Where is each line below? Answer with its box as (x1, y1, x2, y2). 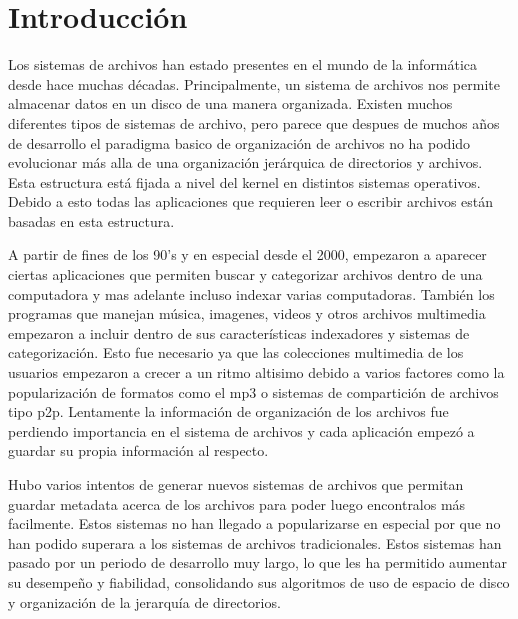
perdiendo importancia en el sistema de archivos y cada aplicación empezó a (8, 420, 475, 441)
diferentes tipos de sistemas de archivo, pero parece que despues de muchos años (8, 112, 500, 133)
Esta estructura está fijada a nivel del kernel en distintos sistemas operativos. (8, 171, 481, 192)
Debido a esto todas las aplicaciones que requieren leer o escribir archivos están (8, 191, 494, 212)
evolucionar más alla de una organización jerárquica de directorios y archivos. (8, 152, 483, 173)
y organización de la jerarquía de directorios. (8, 591, 281, 612)
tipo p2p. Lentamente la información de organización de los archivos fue (8, 401, 449, 422)
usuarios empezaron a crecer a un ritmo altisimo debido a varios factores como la (8, 362, 505, 383)
